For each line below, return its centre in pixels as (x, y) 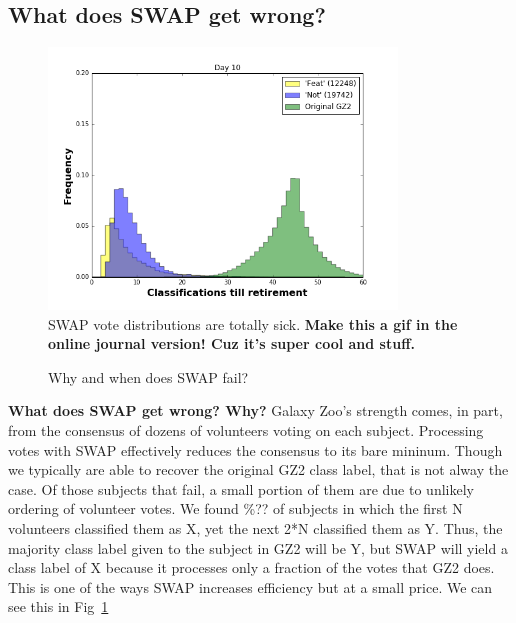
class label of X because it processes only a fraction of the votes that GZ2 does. (251, 567)
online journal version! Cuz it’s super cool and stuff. (232, 343)
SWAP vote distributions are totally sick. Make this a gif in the (253, 323)
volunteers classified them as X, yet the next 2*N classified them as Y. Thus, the (255, 527)
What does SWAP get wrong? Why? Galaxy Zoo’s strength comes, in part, (255, 410)
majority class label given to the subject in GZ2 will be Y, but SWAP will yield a (258, 547)
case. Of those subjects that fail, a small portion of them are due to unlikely (241, 488)
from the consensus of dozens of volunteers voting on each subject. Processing (246, 429)
